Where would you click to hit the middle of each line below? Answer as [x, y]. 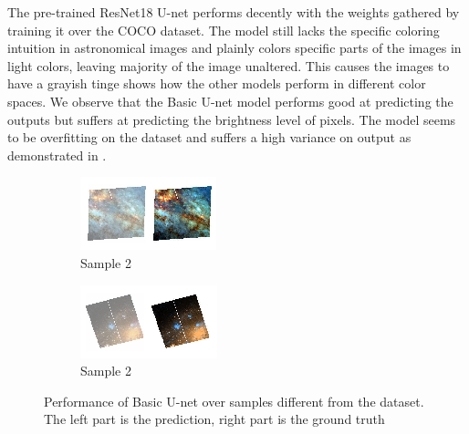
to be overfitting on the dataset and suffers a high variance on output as [209, 137]
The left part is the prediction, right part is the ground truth [214, 419]
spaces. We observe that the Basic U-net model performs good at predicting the [230, 101]
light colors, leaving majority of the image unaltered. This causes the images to [229, 65]
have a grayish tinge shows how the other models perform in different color [217, 83]
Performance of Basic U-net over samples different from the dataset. [234, 401]
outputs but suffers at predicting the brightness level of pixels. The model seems [232, 119]
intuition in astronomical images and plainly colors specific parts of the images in [234, 48]
